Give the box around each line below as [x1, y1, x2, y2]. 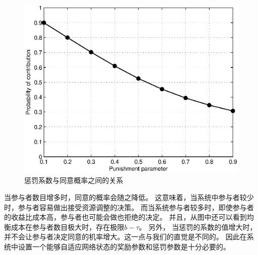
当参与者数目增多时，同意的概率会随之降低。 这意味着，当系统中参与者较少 [4, 192, 254, 202]
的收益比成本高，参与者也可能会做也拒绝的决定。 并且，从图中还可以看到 [4, 212, 247, 222]
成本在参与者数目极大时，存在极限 [11, 221, 124, 232]
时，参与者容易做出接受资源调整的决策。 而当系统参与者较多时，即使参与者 [4, 202, 254, 212]
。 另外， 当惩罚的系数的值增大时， [139, 221, 257, 232]
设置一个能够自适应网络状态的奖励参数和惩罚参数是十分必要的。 [18, 241, 230, 251]
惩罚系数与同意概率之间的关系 [24, 175, 123, 185]
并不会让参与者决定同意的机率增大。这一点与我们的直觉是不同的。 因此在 [4, 231, 247, 242]
